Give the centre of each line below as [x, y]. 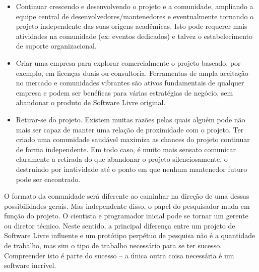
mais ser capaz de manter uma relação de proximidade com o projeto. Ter [130, 129]
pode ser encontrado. [48, 179]
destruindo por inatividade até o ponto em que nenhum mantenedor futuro [132, 169]
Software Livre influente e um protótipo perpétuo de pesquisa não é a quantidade [130, 235]
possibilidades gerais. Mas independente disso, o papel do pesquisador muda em [127, 206]
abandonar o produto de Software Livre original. [91, 102]
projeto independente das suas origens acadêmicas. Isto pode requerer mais [132, 26]
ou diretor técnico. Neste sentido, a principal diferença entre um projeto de [120, 225]
